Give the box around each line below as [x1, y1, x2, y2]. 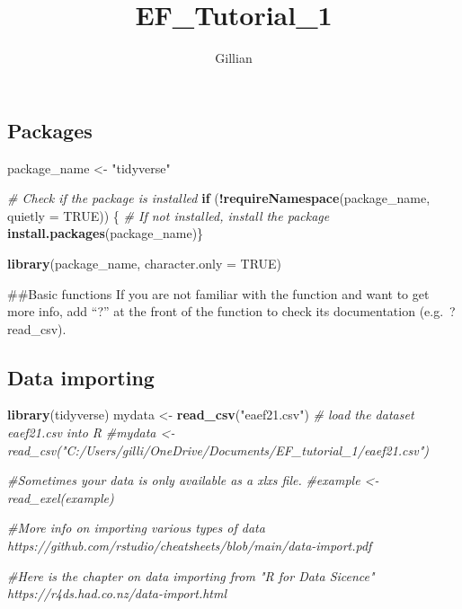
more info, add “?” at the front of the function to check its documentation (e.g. [7, 302, 444, 321]
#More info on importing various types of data [7, 518, 265, 537]
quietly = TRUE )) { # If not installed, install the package [7, 206, 330, 225]
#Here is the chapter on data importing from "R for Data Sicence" [7, 566, 375, 585]
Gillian [215, 49, 253, 67]
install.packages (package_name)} [7, 224, 204, 243]
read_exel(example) [7, 488, 114, 507]
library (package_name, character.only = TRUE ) [7, 253, 282, 272]
